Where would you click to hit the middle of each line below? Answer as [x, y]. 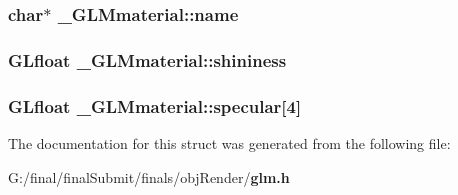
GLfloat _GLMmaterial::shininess [147, 59]
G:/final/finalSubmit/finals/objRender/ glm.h [149, 176]
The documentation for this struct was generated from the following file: [229, 142]
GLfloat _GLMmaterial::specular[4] [155, 105]
